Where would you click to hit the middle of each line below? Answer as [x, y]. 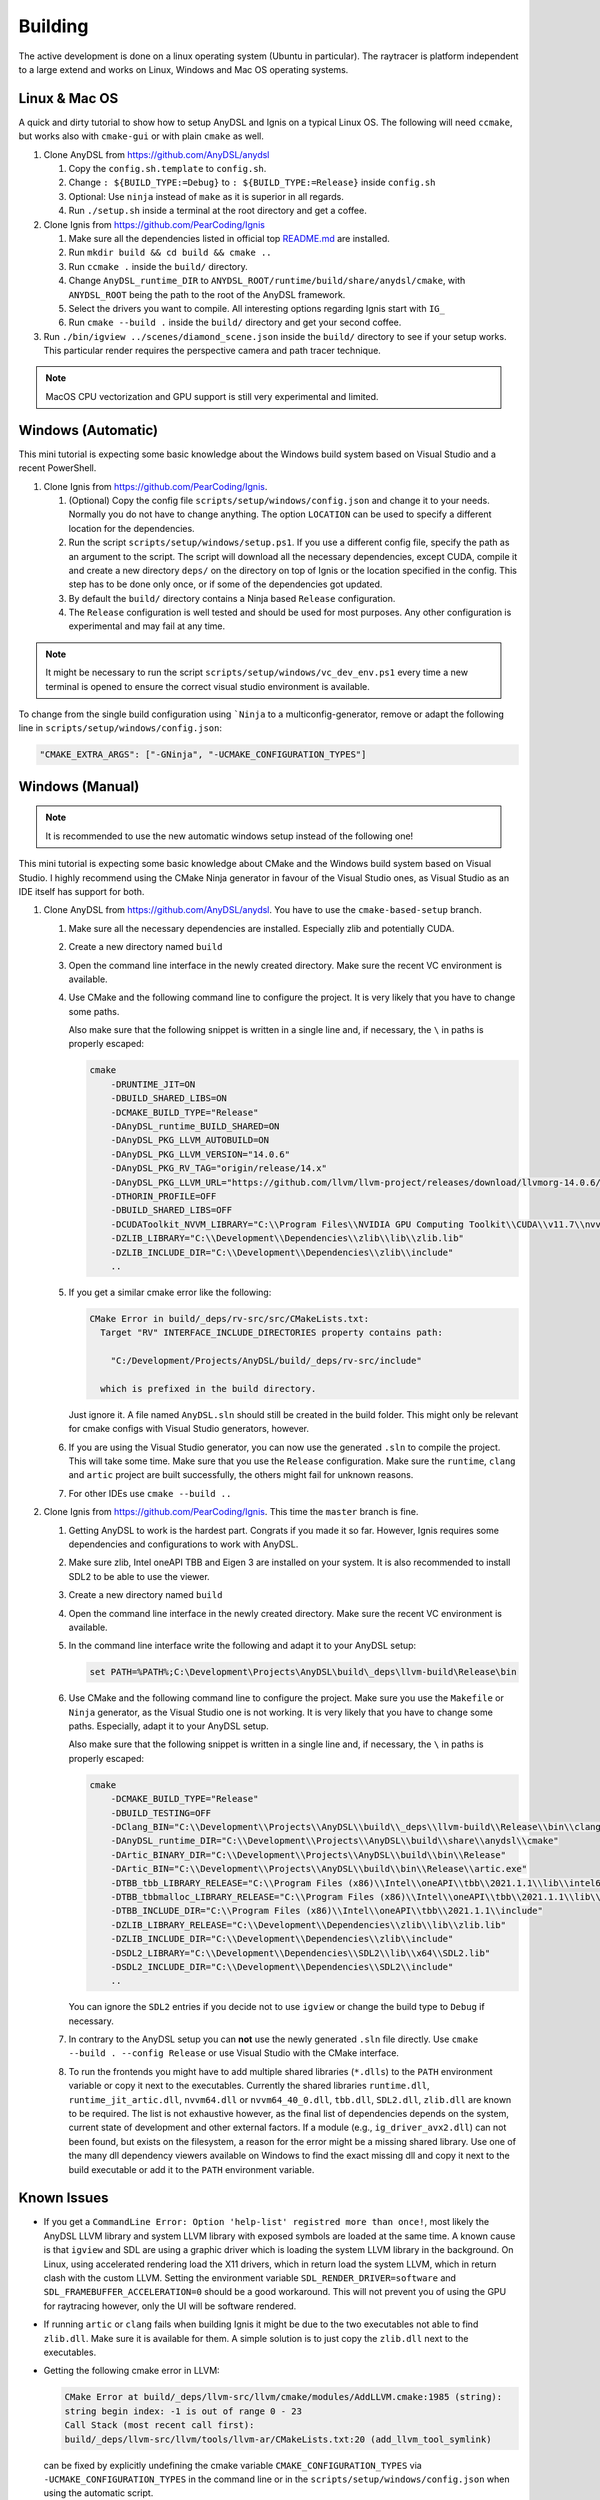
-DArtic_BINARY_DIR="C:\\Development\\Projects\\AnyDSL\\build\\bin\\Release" [308, 1854]
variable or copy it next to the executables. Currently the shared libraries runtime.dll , [249, 2086]
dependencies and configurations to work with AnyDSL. [183, 1544]
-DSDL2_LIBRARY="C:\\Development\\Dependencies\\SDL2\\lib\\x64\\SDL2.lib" [300, 1953]
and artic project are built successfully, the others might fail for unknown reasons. [241, 1475]
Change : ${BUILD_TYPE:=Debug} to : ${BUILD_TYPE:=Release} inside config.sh [252, 182]
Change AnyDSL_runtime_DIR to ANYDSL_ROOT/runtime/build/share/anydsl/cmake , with [267, 281]
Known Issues [63, 2198]
